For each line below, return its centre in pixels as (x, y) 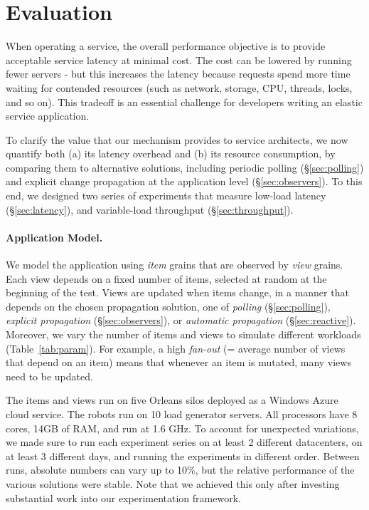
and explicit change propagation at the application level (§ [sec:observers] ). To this (184, 181)
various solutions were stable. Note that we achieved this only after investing (173, 483)
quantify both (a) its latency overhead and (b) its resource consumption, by (171, 153)
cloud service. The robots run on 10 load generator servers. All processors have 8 (182, 413)
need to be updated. (49, 376)
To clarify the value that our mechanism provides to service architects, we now (177, 139)
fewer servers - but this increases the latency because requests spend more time (178, 74)
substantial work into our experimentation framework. (123, 498)
